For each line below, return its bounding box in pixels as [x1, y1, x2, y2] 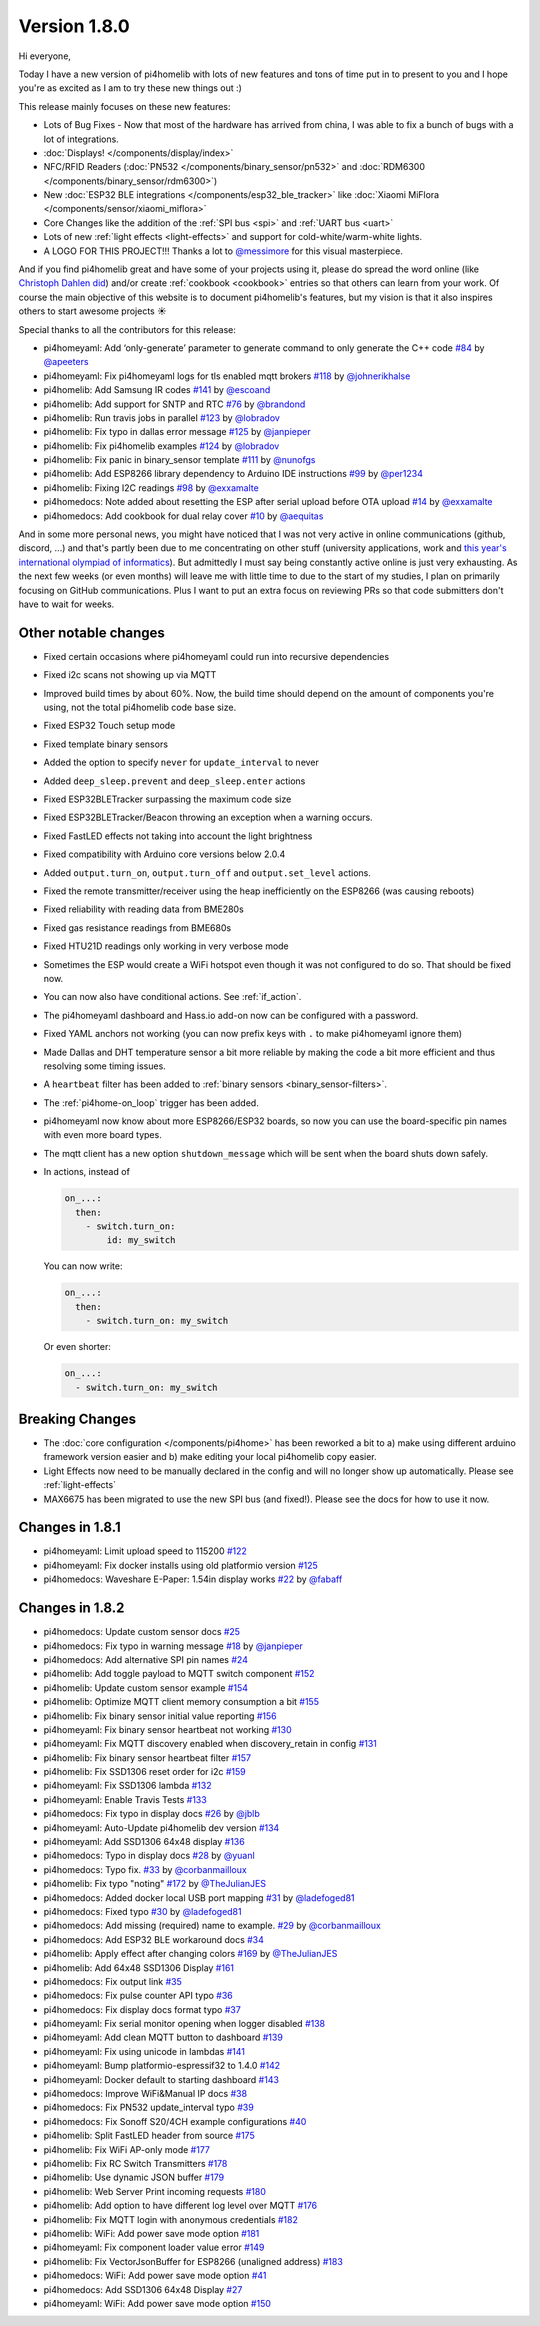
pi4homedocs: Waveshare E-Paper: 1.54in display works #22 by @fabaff [43, 1573, 343, 1585]
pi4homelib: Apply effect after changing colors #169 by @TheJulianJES [43, 1948, 338, 1960]
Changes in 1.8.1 [18, 1519, 121, 1536]
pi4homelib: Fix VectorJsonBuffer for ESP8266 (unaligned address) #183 [43, 2255, 344, 2267]
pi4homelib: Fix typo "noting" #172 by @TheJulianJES [43, 1878, 267, 1890]
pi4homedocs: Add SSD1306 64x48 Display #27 [43, 2283, 243, 2295]
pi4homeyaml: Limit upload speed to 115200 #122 [43, 1545, 247, 1557]
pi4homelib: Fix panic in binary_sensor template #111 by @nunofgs [43, 454, 316, 466]
